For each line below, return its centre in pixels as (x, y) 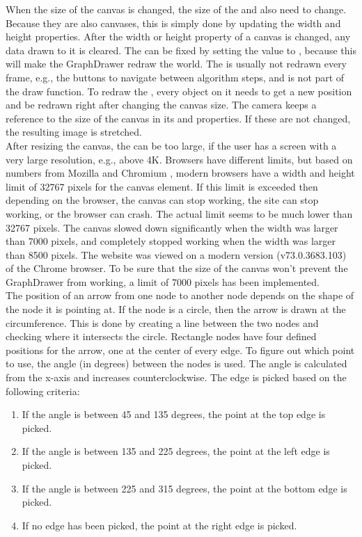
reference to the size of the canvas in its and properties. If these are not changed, (178, 118)
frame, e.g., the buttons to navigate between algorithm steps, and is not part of (175, 77)
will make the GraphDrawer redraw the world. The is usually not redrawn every (176, 64)
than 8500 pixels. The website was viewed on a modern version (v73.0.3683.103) (176, 254)
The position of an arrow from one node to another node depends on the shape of (180, 295)
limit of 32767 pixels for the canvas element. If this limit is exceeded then (162, 186)
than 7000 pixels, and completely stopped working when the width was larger (171, 241)
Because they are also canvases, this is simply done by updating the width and (173, 23)
